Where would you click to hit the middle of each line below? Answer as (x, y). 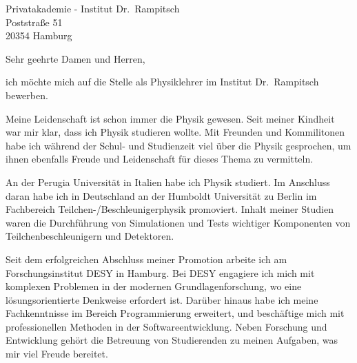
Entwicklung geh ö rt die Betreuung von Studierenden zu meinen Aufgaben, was (172, 340)
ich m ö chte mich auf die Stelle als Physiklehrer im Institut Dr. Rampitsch (162, 82)
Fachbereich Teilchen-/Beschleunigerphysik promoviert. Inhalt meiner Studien (170, 209)
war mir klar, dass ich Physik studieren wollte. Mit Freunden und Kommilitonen (175, 132)
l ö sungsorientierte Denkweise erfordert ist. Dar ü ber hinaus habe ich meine (162, 299)
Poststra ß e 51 (34, 22)
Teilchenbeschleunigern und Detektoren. (90, 236)
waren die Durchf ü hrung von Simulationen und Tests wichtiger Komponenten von (178, 222)
